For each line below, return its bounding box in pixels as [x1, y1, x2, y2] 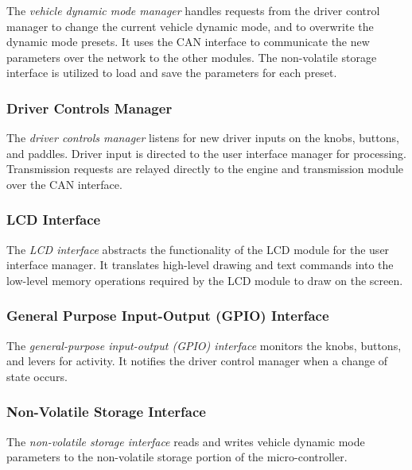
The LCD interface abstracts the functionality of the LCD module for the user [6, 241, 390, 257]
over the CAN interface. [6, 175, 122, 192]
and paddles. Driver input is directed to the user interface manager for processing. [6, 144, 406, 161]
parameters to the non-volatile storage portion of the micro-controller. [6, 449, 348, 465]
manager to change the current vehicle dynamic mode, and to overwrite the [6, 17, 374, 34]
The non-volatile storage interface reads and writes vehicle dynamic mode [6, 433, 365, 449]
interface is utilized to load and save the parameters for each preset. [6, 64, 337, 81]
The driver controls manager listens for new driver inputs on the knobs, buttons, [6, 129, 399, 146]
